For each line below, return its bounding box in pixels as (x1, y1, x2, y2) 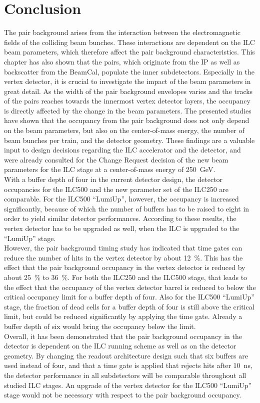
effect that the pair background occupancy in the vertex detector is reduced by (4, 262, 245, 272)
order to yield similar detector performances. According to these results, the (4, 213, 236, 223)
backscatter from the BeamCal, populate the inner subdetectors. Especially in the (4, 66, 254, 76)
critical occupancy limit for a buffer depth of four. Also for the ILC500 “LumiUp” (4, 291, 254, 302)
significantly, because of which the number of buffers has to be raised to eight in (4, 203, 249, 213)
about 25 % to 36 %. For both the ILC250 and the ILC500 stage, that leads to (4, 271, 247, 282)
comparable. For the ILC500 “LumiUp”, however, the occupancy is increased (4, 193, 239, 204)
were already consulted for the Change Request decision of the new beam (4, 154, 228, 164)
